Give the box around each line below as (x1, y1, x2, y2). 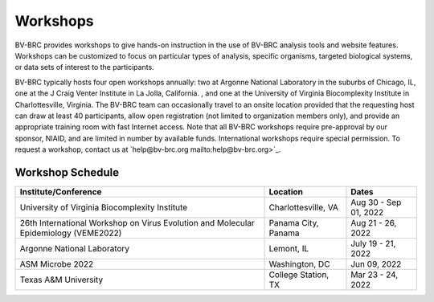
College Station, (268, 269, 330, 280)
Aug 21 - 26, (350, 217, 397, 228)
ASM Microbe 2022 (19, 258, 94, 269)
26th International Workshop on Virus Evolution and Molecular (19, 217, 255, 228)
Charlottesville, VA (268, 202, 339, 213)
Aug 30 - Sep (350, 197, 402, 208)
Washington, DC (268, 258, 330, 269)
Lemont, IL (268, 243, 309, 254)
